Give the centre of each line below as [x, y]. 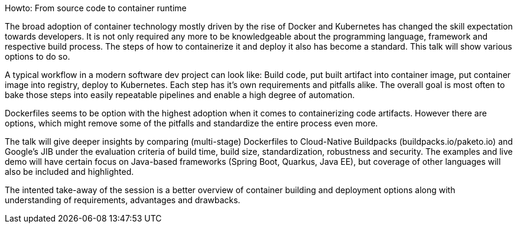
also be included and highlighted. [69, 172]
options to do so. [38, 56]
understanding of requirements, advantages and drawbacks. [123, 200]
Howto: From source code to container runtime [96, 8]
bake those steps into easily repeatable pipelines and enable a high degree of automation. [180, 95]
